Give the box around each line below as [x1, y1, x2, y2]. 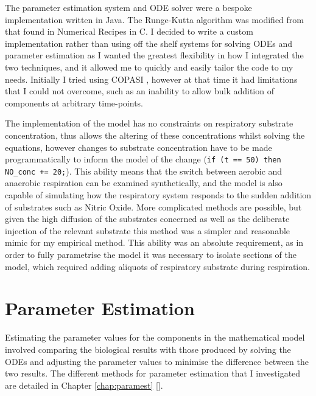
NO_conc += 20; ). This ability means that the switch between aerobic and [5, 164, 283, 177]
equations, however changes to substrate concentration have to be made [5, 141, 272, 153]
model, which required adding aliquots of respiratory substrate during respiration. [5, 260, 310, 273]
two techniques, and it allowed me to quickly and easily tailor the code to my [5, 60, 293, 73]
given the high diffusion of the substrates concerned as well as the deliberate [5, 212, 290, 225]
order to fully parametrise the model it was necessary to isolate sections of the [5, 248, 297, 260]
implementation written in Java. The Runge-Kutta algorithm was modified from [5, 13, 304, 26]
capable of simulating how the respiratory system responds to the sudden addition [5, 189, 312, 201]
